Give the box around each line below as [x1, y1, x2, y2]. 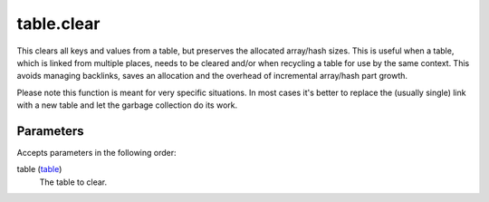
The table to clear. [39, 177, 108, 188]
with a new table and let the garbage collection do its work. [16, 100, 238, 111]
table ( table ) [16, 164, 62, 175]
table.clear [16, 14, 101, 34]
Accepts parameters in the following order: [16, 148, 177, 159]
